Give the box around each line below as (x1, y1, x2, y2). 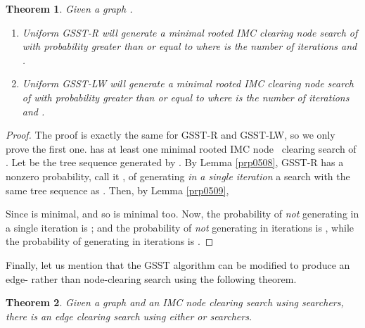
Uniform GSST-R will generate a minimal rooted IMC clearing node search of (22, 25, 358, 39)
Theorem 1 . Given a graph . (6, 1, 133, 15)
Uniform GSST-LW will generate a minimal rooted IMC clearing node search (22, 76, 354, 91)
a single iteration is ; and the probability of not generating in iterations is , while (6, 220, 354, 234)
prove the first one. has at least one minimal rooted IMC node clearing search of (6, 141, 357, 156)
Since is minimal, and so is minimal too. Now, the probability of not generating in (6, 206, 359, 221)
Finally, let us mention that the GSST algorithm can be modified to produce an (6, 257, 350, 272)
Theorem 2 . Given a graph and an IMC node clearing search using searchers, (6, 295, 344, 310)
